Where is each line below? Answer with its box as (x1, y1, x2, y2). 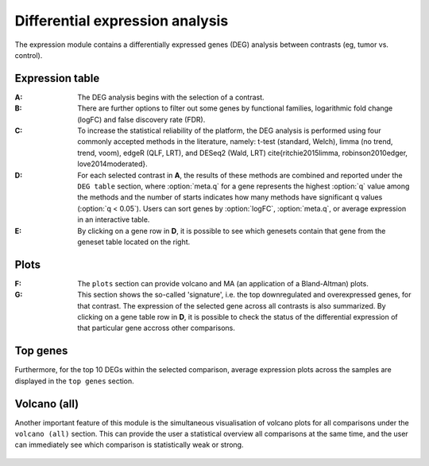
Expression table (14, 72, 100, 85)
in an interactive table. (77, 215, 150, 224)
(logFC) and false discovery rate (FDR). (77, 115, 206, 124)
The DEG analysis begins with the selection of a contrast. (77, 92, 265, 102)
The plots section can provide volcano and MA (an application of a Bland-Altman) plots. (77, 278, 369, 288)
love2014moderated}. (77, 159, 149, 169)
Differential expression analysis (14, 12, 229, 29)
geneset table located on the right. (77, 237, 191, 247)
